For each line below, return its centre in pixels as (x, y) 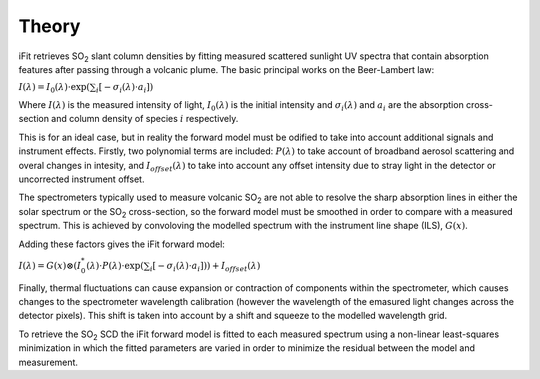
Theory (49, 26)
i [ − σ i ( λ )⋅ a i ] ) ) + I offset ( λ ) (205, 267)
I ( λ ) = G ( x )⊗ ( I (50, 265)
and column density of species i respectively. (145, 119)
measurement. (48, 362)
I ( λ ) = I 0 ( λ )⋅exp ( (54, 88)
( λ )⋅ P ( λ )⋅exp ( (115, 265)
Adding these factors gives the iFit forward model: (121, 244)
